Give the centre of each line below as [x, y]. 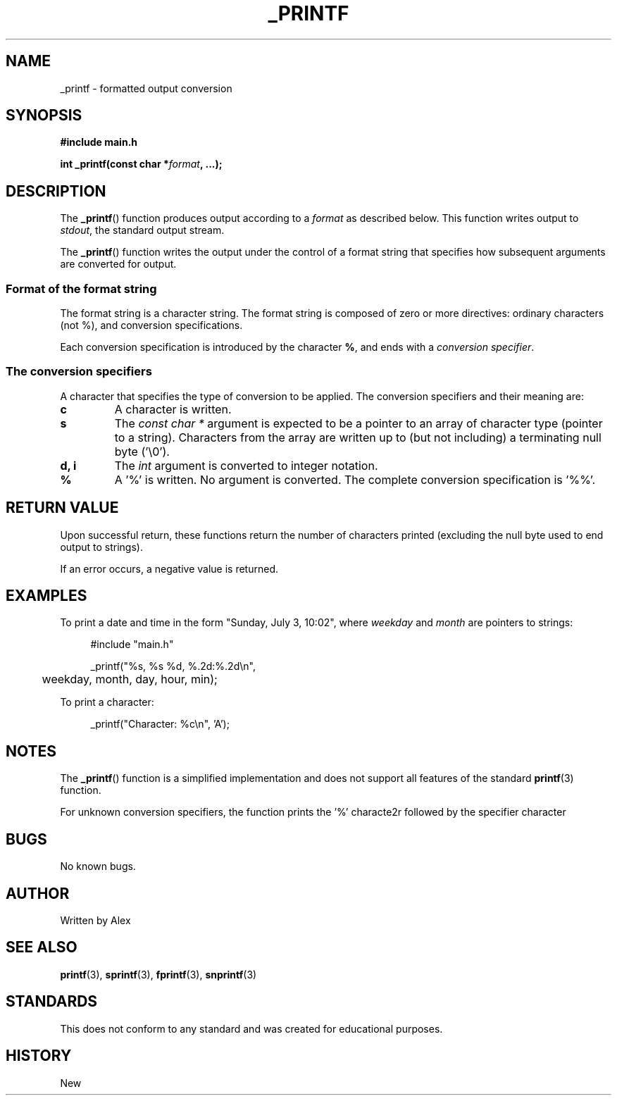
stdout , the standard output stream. [142, 230]
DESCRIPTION [56, 191]
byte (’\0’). [142, 451]
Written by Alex [95, 920]
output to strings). [101, 547]
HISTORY [39, 1056]
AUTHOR [38, 893]
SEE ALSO [42, 947]
